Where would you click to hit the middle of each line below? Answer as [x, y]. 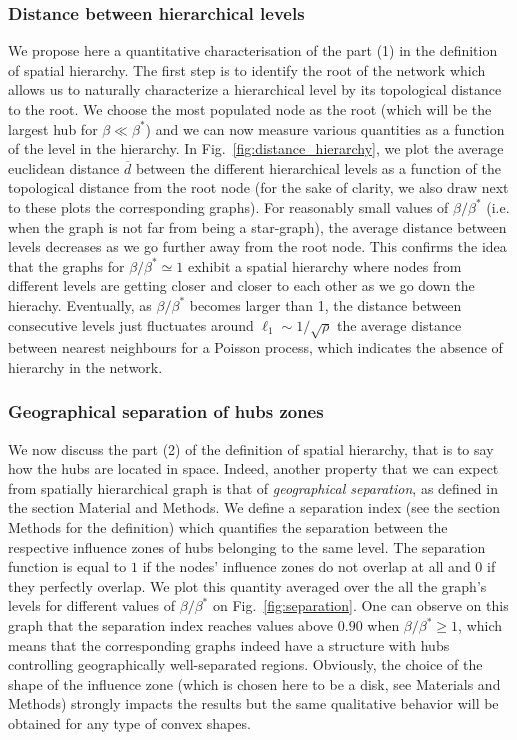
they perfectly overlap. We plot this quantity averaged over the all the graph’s [247, 585]
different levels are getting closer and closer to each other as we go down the [241, 285]
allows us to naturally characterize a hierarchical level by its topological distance [255, 89]
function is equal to [67, 566]
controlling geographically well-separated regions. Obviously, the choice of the [245, 664]
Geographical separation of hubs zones [166, 411]
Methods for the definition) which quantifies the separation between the [228, 527]
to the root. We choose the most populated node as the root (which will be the [250, 109]
